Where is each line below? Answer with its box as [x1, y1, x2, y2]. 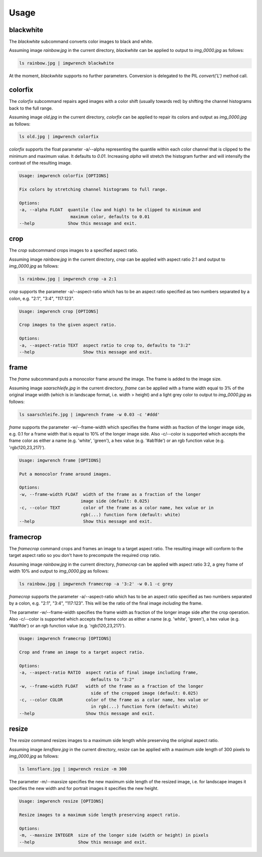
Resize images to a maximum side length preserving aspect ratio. [19, 812, 180, 818]
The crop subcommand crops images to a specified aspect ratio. [9, 248, 138, 253]
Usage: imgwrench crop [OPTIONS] [19, 308, 99, 314]
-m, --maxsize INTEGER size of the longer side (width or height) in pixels [19, 833, 209, 838]
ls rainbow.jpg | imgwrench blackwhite [19, 61, 114, 66]
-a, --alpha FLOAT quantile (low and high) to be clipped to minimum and [19, 207, 201, 213]
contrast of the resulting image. [9, 160, 72, 166]
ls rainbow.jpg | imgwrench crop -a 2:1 [19, 276, 116, 282]
